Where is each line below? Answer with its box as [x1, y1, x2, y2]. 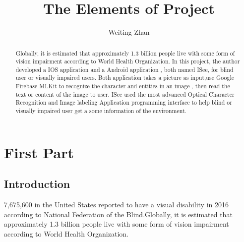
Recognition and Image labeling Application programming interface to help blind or [15, 98, 232, 107]
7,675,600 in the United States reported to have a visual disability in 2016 [4, 199, 229, 210]
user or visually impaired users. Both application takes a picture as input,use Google [15, 73, 234, 82]
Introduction [4, 176, 70, 191]
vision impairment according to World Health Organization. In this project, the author [15, 57, 240, 65]
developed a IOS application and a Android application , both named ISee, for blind [15, 65, 234, 73]
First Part [4, 142, 74, 162]
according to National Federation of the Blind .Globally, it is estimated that [4, 209, 233, 219]
